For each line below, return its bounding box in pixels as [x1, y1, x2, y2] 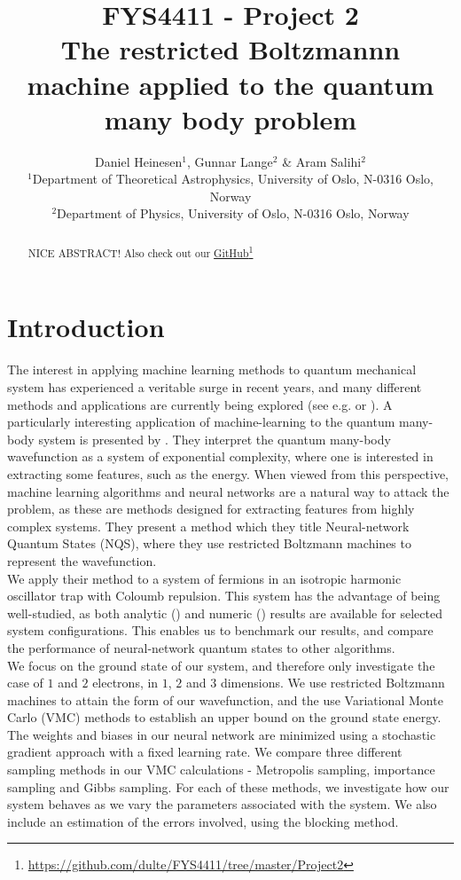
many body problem [104, 100, 357, 137]
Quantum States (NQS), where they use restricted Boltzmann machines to [7, 534, 411, 553]
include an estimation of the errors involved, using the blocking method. [7, 812, 399, 830]
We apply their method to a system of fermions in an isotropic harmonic [7, 569, 402, 587]
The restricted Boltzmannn [60, 31, 401, 67]
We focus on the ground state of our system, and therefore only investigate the [7, 656, 435, 674]
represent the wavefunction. [7, 551, 157, 570]
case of [7, 673, 43, 692]
